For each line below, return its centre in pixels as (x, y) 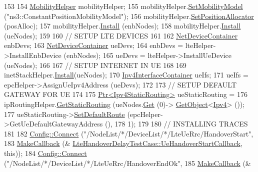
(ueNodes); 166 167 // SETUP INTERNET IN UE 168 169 (95, 65)
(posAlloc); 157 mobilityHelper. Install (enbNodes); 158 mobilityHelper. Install (122, 26)
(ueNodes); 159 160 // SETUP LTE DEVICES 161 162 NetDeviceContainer (121, 35)
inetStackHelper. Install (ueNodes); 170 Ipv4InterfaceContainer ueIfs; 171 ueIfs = (126, 75)
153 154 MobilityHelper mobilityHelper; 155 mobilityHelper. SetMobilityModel (123, 6)
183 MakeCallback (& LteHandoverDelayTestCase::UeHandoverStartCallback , (123, 143)
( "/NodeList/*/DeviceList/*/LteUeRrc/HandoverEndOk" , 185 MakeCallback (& (127, 163)
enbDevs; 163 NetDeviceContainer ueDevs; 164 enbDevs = (94, 45)
